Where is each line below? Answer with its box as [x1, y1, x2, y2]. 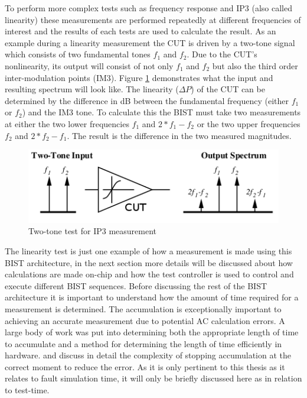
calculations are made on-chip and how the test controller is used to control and [5, 268, 294, 280]
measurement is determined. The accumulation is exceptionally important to [5, 302, 282, 315]
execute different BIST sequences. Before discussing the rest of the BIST [5, 279, 267, 292]
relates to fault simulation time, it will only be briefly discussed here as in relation [5, 372, 302, 384]
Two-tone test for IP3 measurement [28, 225, 156, 237]
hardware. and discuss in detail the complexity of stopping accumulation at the [5, 349, 291, 361]
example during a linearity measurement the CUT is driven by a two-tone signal [5, 36, 295, 48]
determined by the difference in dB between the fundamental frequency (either [5, 94, 289, 106]
